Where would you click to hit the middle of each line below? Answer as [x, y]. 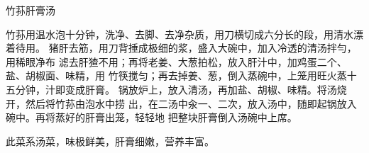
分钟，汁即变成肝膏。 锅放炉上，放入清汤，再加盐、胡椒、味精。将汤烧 [181, 89]
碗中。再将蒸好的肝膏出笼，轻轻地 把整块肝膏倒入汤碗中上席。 [152, 117]
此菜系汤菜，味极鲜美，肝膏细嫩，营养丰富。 [110, 141]
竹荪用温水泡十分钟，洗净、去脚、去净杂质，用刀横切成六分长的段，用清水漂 [184, 34]
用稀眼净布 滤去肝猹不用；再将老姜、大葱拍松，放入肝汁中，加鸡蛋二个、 [176, 61]
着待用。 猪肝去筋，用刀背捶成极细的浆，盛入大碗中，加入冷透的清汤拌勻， [181, 48]
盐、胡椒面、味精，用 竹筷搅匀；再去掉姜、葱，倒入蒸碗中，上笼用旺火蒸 [176, 75]
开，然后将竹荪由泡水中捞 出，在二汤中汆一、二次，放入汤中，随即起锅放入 [181, 103]
